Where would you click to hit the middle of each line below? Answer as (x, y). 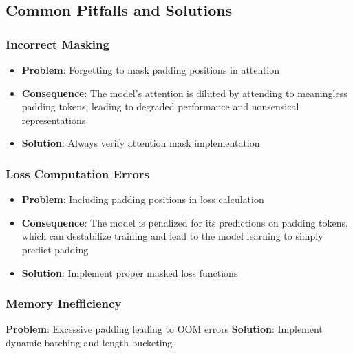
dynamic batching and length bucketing (89, 342)
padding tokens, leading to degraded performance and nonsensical (160, 106)
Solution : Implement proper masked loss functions (130, 272)
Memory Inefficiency (64, 303)
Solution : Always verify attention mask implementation (141, 143)
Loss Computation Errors (78, 173)
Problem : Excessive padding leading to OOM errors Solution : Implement (164, 329)
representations (54, 119)
